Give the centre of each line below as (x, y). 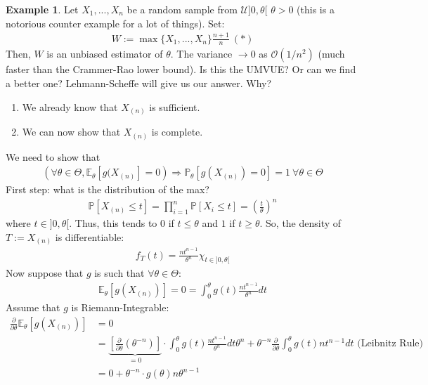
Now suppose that (45, 273)
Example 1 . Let (42, 9)
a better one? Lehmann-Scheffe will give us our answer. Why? (139, 83)
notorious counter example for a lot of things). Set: (115, 23)
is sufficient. (175, 106)
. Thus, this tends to (113, 223)
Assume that (33, 307)
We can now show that (71, 132)
